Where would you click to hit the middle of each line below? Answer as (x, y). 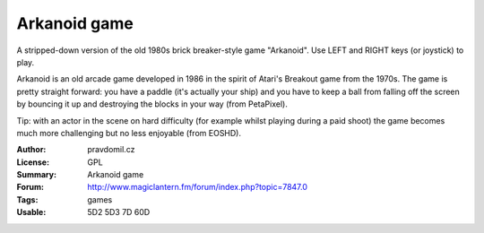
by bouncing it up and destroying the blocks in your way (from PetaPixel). (152, 104)
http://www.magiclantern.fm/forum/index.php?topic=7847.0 (198, 187)
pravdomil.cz (111, 150)
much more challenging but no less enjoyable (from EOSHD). (129, 133)
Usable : (31, 212)
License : (33, 162)
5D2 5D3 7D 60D (119, 212)
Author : (31, 150)
